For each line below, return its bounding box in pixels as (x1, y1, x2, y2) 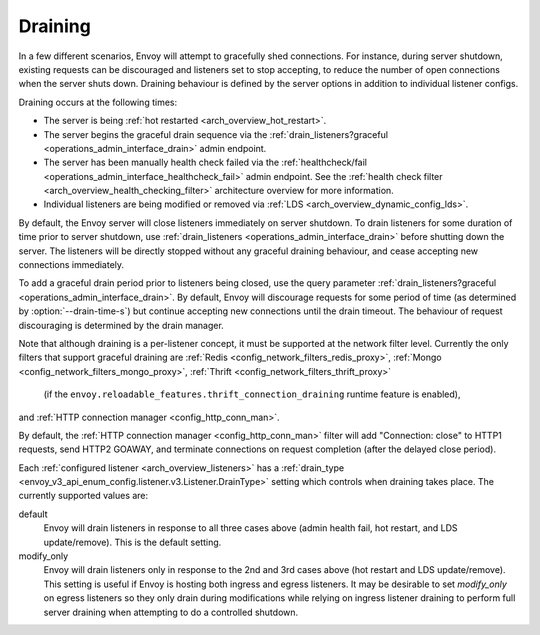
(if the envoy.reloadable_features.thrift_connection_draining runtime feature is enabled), (43, 388, 461, 400)
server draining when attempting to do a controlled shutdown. (43, 606, 299, 618)
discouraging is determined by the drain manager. (18, 319, 224, 331)
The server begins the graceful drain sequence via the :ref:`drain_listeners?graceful (43, 128, 389, 140)
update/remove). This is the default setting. (43, 536, 222, 548)
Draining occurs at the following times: (18, 96, 178, 108)
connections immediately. (18, 259, 125, 271)
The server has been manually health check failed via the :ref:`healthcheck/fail (43, 156, 367, 169)
